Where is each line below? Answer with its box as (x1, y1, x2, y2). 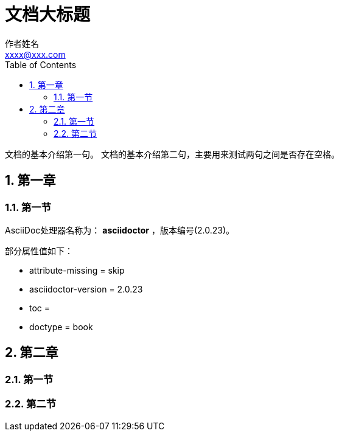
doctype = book (29, 321, 93, 332)
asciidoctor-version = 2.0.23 (29, 283, 143, 294)
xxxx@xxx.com (5, 49, 66, 60)
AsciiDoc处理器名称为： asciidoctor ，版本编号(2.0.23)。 (5, 224, 235, 235)
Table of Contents (5, 59, 77, 70)
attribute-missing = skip (29, 265, 125, 275)
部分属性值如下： (5, 245, 73, 256)
